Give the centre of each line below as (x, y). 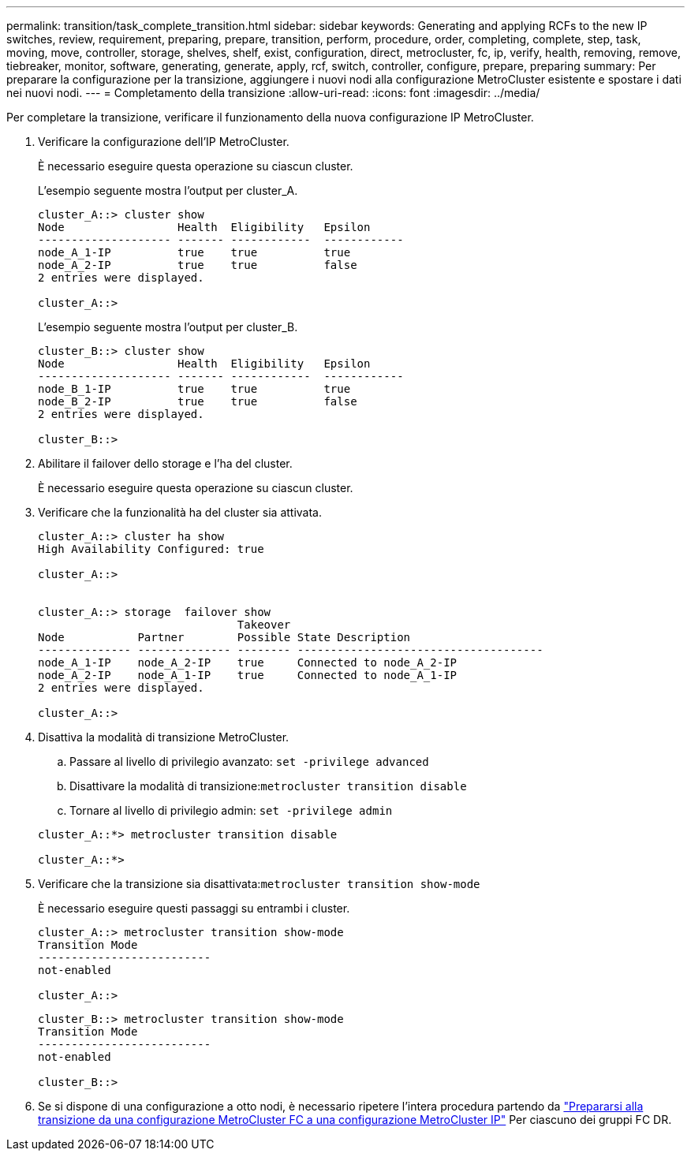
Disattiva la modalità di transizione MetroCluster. (164, 737)
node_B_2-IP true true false (198, 401)
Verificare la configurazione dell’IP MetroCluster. (164, 142)
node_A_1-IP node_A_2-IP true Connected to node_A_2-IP (248, 662)
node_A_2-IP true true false (198, 265)
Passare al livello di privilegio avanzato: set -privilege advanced (249, 761)
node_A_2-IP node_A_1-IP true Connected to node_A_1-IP (248, 675)
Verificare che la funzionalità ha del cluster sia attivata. (180, 512)
